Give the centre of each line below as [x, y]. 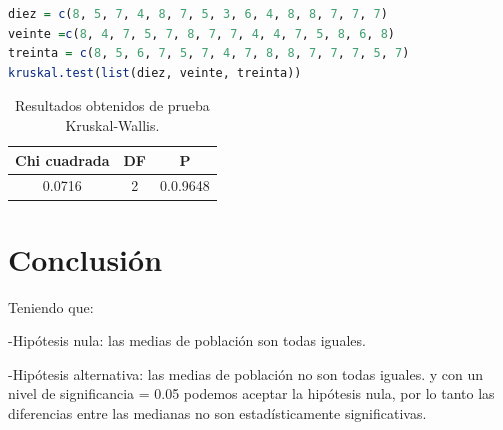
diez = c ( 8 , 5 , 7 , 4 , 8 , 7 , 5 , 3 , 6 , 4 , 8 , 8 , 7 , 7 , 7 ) [198, 14]
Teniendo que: [51, 306]
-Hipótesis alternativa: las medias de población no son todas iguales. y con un [246, 373]
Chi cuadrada [62, 159]
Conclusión [85, 258]
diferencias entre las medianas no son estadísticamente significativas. [217, 413]
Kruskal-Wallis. [112, 124]
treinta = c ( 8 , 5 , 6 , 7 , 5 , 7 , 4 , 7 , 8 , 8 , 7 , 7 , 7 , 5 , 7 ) [209, 53]
